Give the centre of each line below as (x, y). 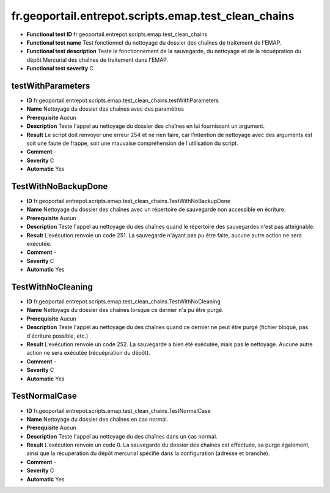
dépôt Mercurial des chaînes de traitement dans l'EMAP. (97, 60)
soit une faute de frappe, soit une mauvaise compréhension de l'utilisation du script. (132, 143)
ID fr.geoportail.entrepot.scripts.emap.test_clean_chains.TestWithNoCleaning (123, 302)
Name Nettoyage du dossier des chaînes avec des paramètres (105, 109)
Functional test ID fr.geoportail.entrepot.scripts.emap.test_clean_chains (117, 34)
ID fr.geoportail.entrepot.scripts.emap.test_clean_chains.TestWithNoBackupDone (129, 201)
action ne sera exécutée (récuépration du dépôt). (88, 353)
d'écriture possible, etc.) (57, 336)
